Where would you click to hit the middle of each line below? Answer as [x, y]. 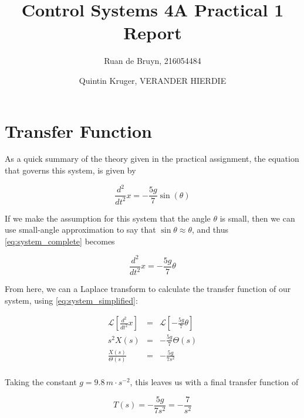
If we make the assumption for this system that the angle [108, 218]
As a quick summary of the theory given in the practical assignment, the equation [152, 159]
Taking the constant [41, 382]
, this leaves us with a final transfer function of [214, 382]
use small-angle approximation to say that [80, 230]
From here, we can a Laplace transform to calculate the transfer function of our [148, 289]
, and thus [210, 230]
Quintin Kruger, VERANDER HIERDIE [153, 80]
